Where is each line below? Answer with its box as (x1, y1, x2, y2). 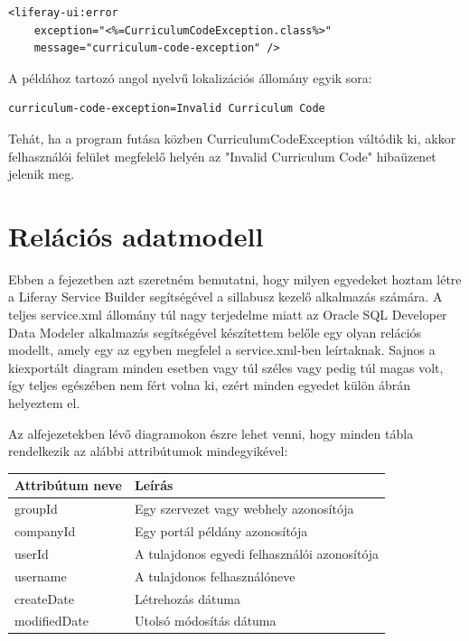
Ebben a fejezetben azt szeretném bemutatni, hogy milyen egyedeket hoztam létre (8, 269, 462, 288)
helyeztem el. (8, 394, 80, 413)
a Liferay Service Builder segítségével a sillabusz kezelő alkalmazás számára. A (8, 287, 443, 306)
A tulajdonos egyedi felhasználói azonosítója (134, 543, 380, 562)
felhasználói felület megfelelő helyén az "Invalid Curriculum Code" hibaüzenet (8, 146, 436, 165)
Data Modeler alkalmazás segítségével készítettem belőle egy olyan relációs (8, 322, 422, 341)
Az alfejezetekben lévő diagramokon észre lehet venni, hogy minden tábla (8, 423, 414, 442)
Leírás (134, 476, 174, 495)
